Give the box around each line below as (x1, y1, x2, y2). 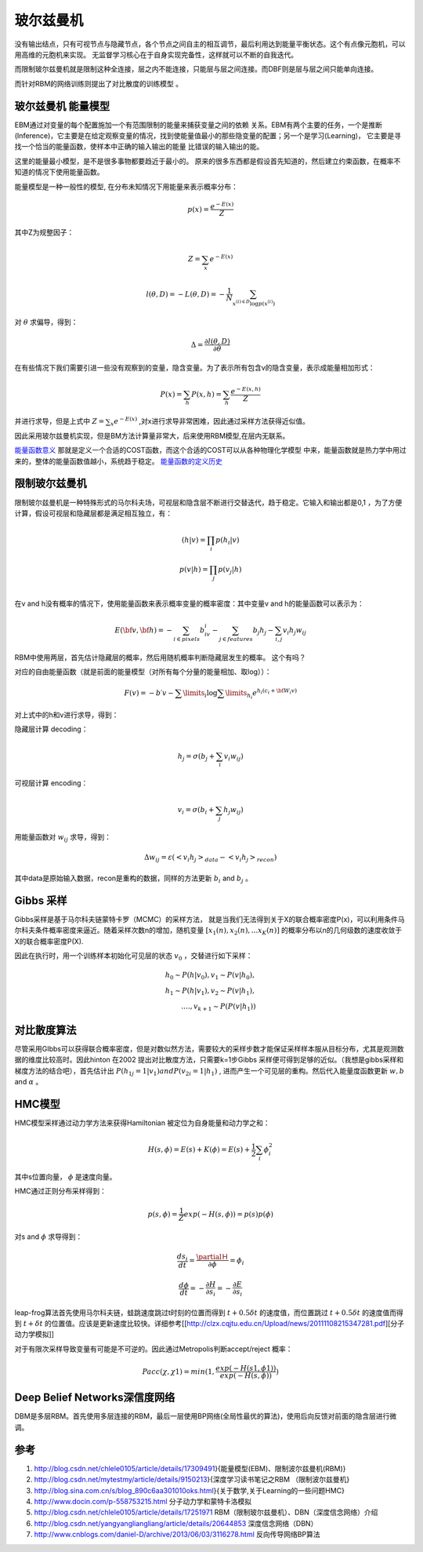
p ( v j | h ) (218, 565, 242, 576)
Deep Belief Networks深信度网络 (14, 1391, 175, 1404)
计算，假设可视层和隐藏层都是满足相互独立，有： (14, 508, 172, 518)
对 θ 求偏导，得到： (14, 317, 78, 326)
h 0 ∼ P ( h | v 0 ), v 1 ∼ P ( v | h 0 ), (164, 971, 255, 981)
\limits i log (183, 689, 219, 699)
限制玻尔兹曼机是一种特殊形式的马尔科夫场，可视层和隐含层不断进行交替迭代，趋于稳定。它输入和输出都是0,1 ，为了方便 (14, 497, 403, 507)
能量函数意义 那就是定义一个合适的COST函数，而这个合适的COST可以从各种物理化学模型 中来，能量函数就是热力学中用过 (14, 446, 407, 455)
